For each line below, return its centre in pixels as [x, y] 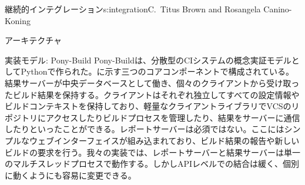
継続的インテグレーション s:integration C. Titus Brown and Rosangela [133, 9]
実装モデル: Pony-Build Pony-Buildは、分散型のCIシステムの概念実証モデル [148, 60]
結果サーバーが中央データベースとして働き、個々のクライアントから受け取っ [152, 83]
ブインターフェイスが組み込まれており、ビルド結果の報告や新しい [172, 140]
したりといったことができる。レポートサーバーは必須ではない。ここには [145, 129]
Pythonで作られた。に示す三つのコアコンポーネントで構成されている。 [157, 71]
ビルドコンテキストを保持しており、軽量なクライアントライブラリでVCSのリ [152, 106]
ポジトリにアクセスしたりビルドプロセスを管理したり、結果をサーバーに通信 [152, 117]
